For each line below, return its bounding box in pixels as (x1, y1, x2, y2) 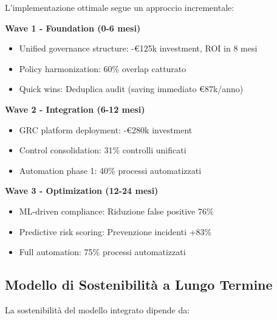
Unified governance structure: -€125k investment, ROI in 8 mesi (19, 42, 258, 55)
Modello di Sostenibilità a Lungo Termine (5, 275, 273, 294)
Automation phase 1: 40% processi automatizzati (19, 164, 202, 176)
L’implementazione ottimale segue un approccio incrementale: (5, 1, 234, 13)
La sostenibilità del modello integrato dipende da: (5, 303, 190, 316)
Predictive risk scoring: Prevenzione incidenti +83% (19, 225, 212, 238)
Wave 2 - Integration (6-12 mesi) (5, 102, 145, 115)
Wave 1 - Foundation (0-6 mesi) (5, 21, 141, 34)
